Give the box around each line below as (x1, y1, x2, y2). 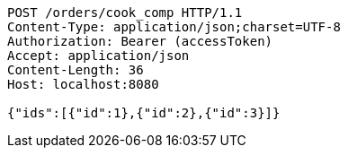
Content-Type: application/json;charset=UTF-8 (7, 20, 341, 34)
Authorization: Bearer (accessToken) (7, 34, 273, 48)
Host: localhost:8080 (7, 77, 159, 91)
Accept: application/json (7, 48, 190, 63)
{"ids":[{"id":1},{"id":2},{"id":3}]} (7, 106, 281, 120)
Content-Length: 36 (7, 63, 144, 77)
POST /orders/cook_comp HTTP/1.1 (7, 5, 243, 20)
